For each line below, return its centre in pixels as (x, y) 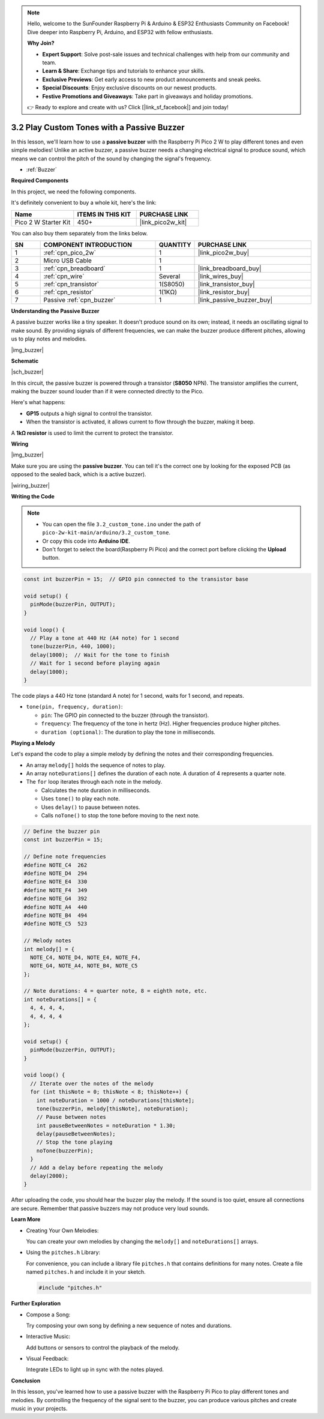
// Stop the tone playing (74, 1142)
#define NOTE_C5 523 (55, 924)
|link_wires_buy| (221, 276)
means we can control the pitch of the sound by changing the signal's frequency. (111, 159)
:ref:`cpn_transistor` (71, 284)
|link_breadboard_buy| (230, 268)
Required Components (40, 181)
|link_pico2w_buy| (223, 252)
